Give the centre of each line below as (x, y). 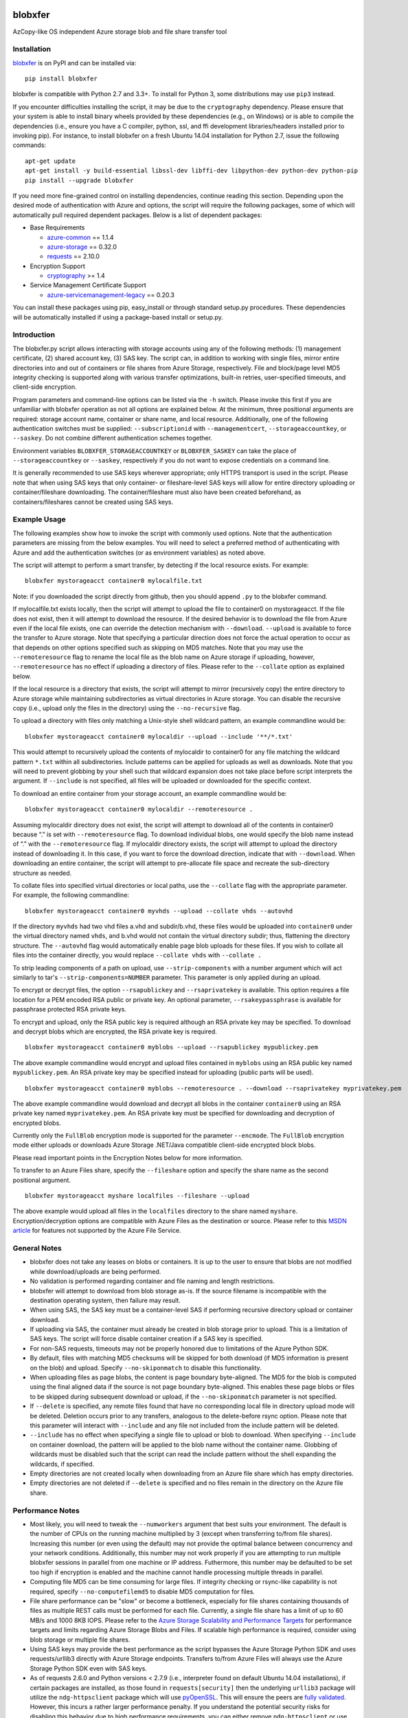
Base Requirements (57, 227)
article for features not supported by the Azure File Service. (97, 1231)
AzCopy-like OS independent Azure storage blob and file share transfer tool (120, 32)
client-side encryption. (45, 387)
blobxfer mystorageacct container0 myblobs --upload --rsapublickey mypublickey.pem (172, 1047)
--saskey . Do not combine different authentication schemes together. (113, 438)
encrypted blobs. (37, 1123)
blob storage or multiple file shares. (80, 1640)
